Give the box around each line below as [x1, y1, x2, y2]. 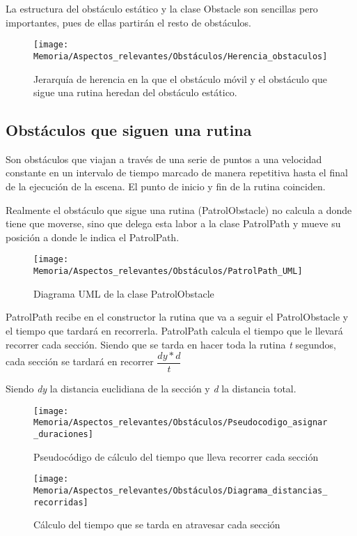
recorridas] [33, 497, 88, 507]
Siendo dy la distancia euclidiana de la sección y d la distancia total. [6, 381, 296, 396]
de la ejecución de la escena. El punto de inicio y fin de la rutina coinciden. [6, 179, 326, 194]
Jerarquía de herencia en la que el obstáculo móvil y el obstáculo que [33, 71, 328, 86]
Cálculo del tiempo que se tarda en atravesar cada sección [33, 517, 280, 532]
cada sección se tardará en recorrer [6, 354, 154, 369]
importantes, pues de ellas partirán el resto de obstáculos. [6, 15, 251, 29]
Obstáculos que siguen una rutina [6, 119, 252, 141]
